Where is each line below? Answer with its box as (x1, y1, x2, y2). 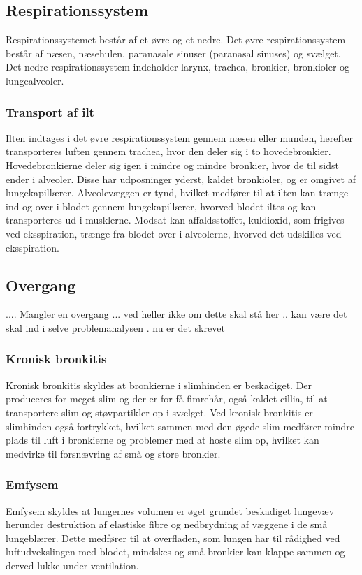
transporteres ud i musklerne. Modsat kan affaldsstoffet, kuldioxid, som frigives (6, 212, 345, 227)
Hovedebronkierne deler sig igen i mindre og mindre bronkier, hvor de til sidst (6, 157, 339, 172)
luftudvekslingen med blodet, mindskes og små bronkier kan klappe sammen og (6, 544, 345, 559)
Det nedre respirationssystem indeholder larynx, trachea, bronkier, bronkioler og (6, 59, 350, 74)
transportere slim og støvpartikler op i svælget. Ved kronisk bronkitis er (6, 405, 313, 419)
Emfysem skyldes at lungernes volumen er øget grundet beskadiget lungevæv (6, 503, 335, 518)
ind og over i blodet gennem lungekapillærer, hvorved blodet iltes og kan (6, 198, 317, 213)
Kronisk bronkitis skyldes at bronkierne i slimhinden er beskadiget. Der (6, 377, 312, 392)
